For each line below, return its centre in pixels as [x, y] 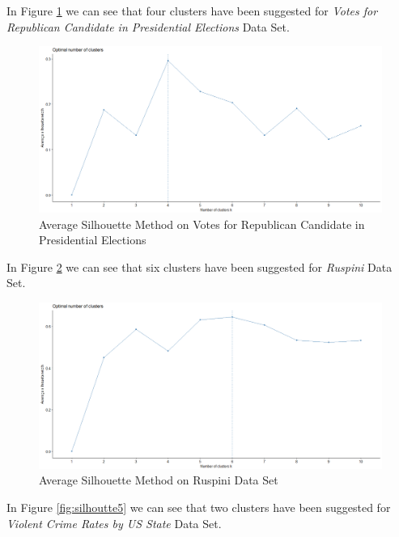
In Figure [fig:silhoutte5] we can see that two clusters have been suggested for [199, 507]
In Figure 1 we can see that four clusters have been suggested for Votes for [192, 11]
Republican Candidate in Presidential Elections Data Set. [148, 26]
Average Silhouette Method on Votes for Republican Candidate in [202, 224]
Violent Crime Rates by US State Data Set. [114, 523]
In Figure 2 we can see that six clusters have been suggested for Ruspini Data [199, 266]
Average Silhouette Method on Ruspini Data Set [159, 480]
